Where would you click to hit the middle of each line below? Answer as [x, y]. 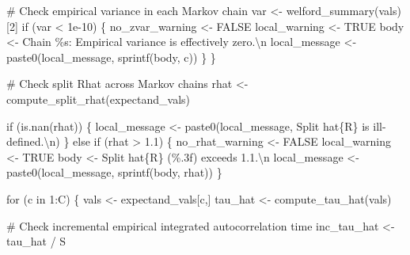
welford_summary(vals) [344, 10]
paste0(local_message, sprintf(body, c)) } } [111, 57]
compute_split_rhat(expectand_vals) [98, 99]
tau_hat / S [36, 241]
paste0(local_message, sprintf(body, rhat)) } [114, 172]
